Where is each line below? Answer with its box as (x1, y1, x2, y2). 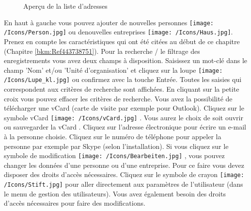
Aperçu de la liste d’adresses (23, 1, 108, 11)
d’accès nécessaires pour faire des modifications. (4, 198, 145, 208)
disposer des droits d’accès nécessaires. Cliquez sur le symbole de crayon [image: (4, 169, 244, 179)
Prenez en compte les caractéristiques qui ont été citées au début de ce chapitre (4, 36, 240, 46)
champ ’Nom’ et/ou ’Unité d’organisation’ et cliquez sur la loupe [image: (4, 65, 223, 75)
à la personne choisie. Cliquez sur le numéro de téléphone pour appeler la (4, 131, 221, 142)
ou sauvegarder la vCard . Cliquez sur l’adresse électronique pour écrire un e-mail (4, 122, 246, 132)
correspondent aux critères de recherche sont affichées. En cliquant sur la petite (4, 84, 239, 94)
